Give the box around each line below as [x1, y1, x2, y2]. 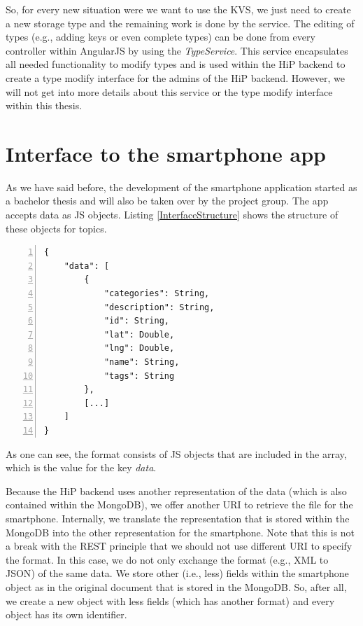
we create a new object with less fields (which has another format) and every [6, 593, 335, 608]
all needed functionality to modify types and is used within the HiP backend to [6, 57, 346, 71]
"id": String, [104, 316, 169, 326]
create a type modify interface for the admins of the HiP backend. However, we [6, 70, 345, 85]
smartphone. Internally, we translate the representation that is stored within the [6, 510, 350, 525]
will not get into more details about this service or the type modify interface [6, 84, 333, 99]
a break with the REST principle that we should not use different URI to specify [6, 538, 353, 553]
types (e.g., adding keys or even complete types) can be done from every [6, 29, 315, 44]
